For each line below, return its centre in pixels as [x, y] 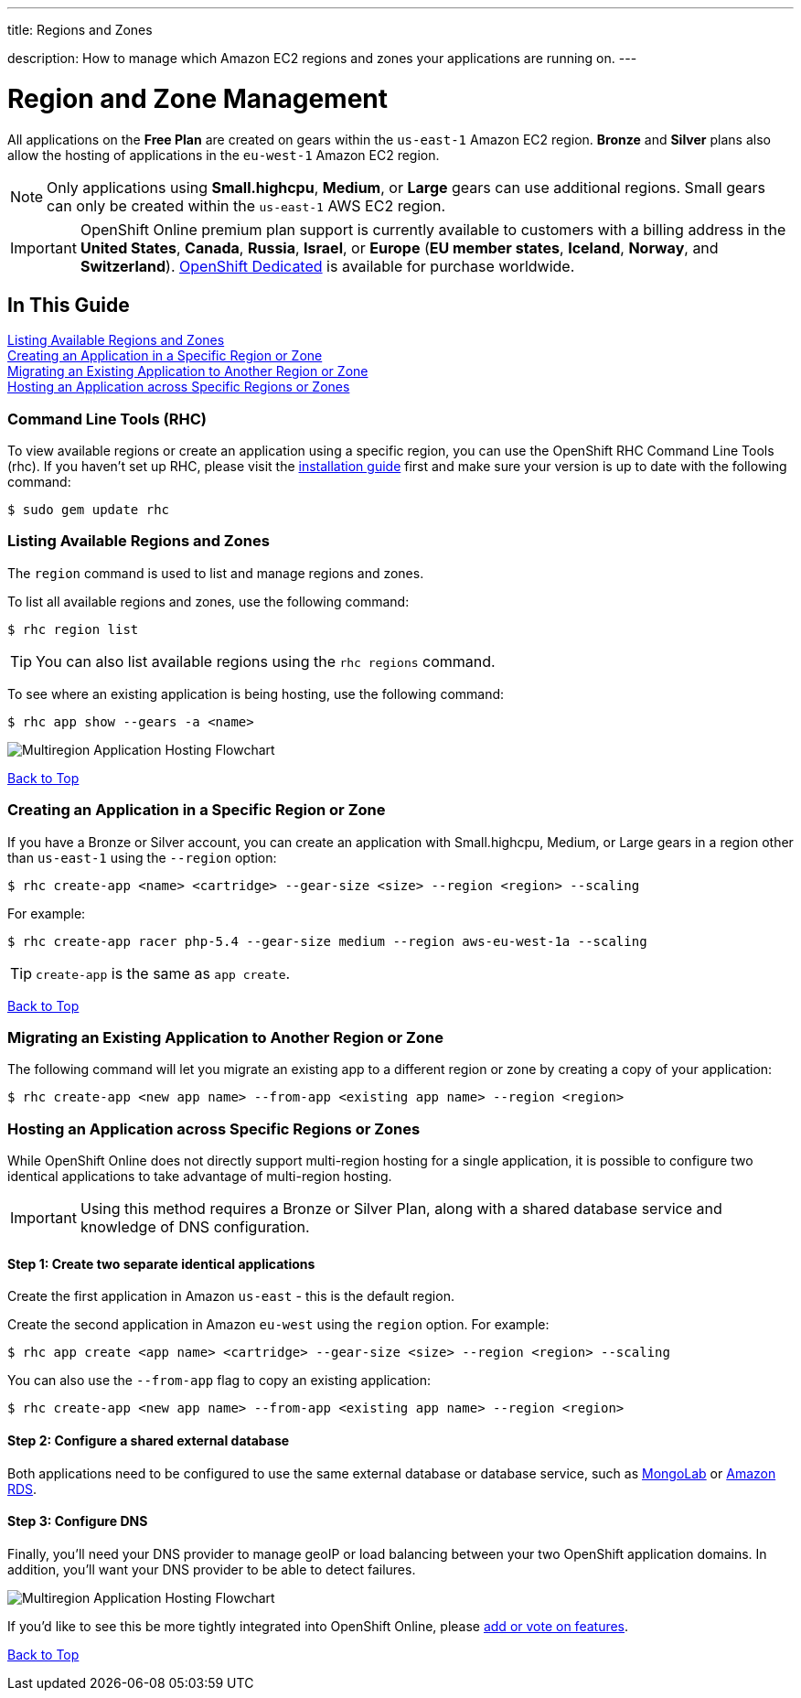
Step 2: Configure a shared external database [149, 1440]
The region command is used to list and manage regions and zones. [216, 573]
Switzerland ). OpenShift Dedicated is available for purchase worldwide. [327, 266]
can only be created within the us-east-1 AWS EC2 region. [246, 205]
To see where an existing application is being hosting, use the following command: [256, 693]
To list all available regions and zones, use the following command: [208, 601]
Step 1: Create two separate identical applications [161, 1263]
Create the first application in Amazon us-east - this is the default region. [231, 1296]
